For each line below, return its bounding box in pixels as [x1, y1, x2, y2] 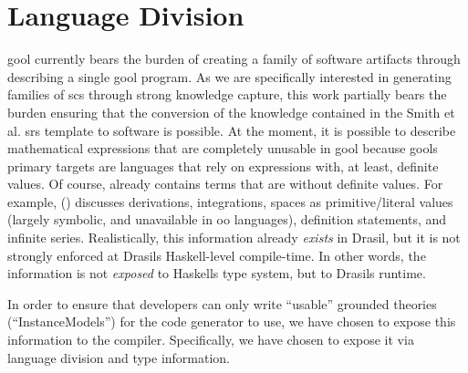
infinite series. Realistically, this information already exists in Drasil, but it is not [7, 228, 461, 247]
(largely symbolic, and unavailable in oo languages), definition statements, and [7, 210, 447, 229]
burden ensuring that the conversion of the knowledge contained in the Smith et [7, 102, 455, 121]
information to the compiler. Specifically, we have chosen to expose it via [7, 330, 414, 349]
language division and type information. [7, 347, 231, 367]
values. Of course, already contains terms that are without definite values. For [7, 174, 443, 193]
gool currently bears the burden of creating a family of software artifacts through [7, 49, 461, 68]
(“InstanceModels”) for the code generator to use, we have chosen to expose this [7, 312, 456, 331]
